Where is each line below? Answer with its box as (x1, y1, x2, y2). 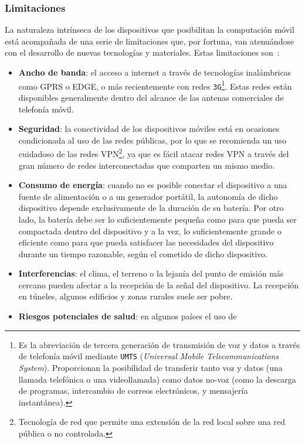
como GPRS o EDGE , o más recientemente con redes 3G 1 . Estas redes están (18, 78, 292, 92)
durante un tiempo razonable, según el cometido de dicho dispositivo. (18, 247, 268, 260)
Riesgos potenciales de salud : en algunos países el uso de (18, 310, 237, 322)
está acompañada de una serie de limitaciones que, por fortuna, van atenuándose (5, 35, 294, 47)
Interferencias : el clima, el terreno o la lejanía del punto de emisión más (18, 267, 284, 280)
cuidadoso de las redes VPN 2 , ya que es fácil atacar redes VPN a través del (18, 146, 289, 159)
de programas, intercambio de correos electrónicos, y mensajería (18, 384, 248, 397)
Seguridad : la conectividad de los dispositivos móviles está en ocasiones (18, 122, 280, 135)
